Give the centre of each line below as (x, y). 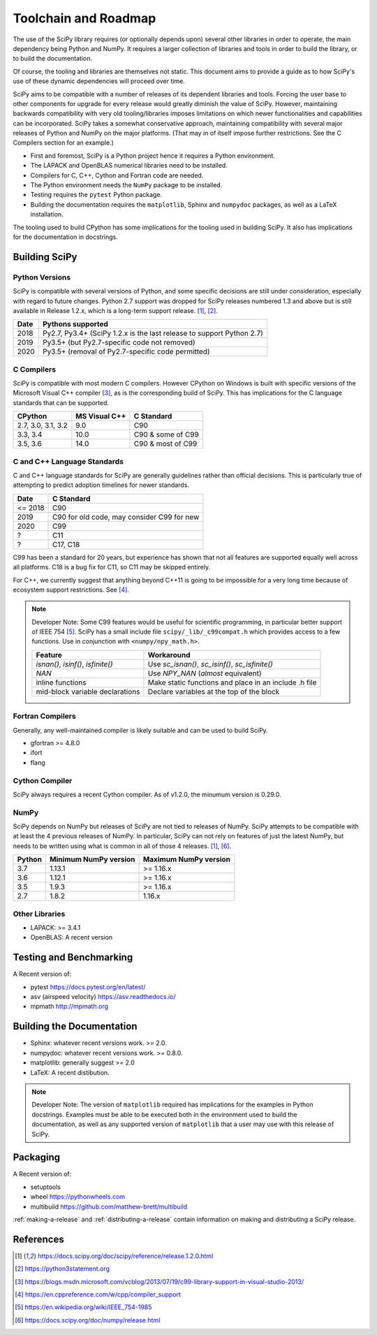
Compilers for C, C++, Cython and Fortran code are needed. (117, 175)
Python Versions (42, 277)
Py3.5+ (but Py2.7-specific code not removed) (119, 342)
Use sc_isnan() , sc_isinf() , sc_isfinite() (210, 664)
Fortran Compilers (44, 716)
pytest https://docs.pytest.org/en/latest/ (88, 987)
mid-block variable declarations (88, 692)
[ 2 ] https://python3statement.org (62, 1269)
